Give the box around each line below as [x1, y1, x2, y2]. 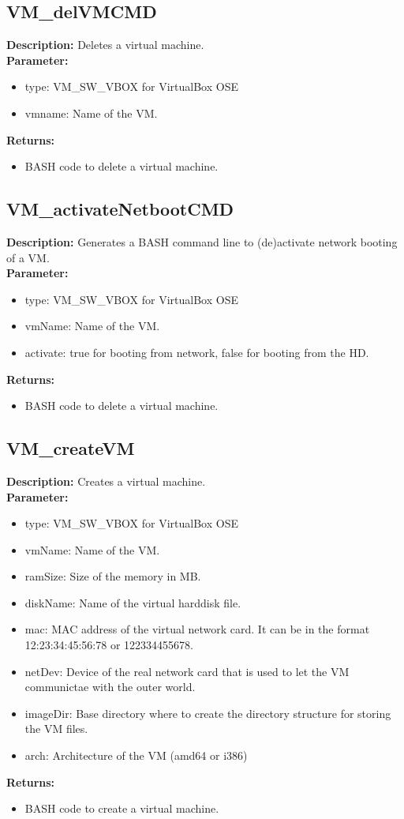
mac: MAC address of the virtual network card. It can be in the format [24, 621, 370, 637]
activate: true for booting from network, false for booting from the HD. [24, 344, 369, 360]
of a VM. [6, 249, 50, 265]
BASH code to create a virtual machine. [24, 800, 219, 817]
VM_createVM [6, 436, 135, 460]
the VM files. [24, 720, 88, 737]
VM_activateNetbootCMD [6, 197, 234, 221]
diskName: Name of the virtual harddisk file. [24, 594, 241, 610]
